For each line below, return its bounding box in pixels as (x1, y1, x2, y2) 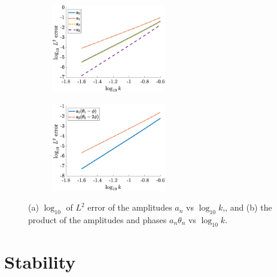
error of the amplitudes (87, 201, 172, 214)
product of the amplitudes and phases (28, 213, 167, 226)
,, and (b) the (223, 201, 272, 214)
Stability (4, 249, 76, 273)
